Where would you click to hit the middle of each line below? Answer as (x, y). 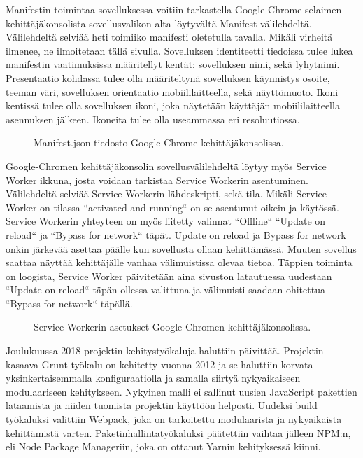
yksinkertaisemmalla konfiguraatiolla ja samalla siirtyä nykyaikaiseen (153, 378)
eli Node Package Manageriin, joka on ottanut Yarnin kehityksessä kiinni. (163, 446)
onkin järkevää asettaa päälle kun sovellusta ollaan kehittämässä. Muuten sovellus (181, 248)
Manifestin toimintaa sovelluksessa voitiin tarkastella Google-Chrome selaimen (174, 9)
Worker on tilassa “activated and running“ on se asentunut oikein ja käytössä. (172, 207)
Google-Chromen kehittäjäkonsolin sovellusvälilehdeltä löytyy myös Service (166, 166)
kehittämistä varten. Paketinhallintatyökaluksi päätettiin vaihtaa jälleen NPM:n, (178, 432)
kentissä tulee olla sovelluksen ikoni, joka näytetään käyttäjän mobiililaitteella (173, 105)
